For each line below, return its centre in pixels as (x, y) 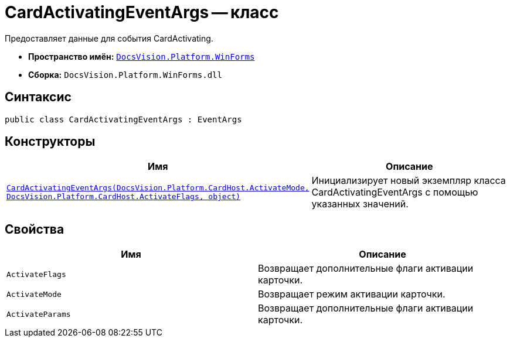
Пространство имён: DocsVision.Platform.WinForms (142, 56)
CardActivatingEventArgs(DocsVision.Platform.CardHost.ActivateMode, (158, 188)
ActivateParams (39, 314)
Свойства (35, 229)
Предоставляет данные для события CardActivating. (109, 38)
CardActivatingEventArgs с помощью (395, 192)
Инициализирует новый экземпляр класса (409, 181)
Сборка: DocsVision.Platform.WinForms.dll (125, 74)
